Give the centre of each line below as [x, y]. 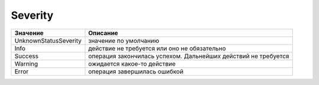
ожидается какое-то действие [132, 63]
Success [26, 56]
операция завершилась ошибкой [136, 72]
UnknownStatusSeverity [48, 40]
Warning [26, 63]
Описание [103, 33]
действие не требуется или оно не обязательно [157, 48]
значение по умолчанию [124, 40]
